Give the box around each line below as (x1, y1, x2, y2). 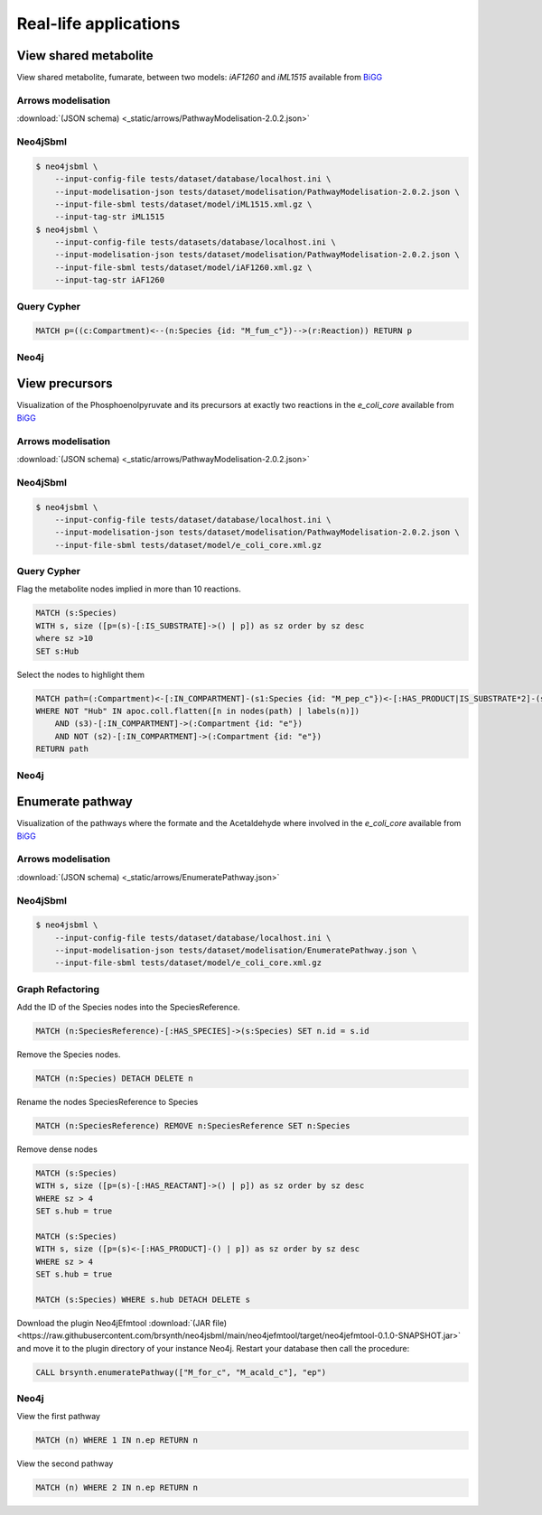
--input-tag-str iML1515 (54, 212, 165, 222)
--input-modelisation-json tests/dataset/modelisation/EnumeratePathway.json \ (54, 945, 417, 956)
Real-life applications (16, 14, 181, 33)
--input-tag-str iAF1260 (54, 275, 165, 285)
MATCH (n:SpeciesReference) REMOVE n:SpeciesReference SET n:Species (35, 1120, 350, 1131)
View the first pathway (16, 1411, 101, 1422)
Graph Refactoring (16, 982, 99, 995)
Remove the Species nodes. (16, 1049, 121, 1060)
